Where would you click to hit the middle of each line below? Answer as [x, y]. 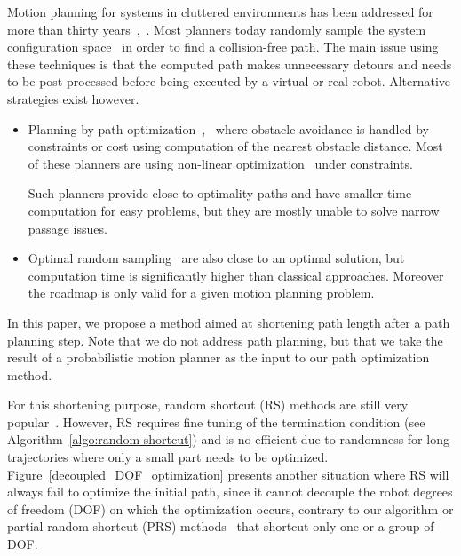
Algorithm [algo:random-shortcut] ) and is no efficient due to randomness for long [228, 439]
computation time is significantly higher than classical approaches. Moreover [236, 275]
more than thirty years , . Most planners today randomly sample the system [217, 29]
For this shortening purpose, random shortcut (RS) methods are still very [208, 405]
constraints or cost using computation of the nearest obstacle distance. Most [235, 146]
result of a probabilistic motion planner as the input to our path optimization [219, 357]
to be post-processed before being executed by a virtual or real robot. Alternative [229, 81]
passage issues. [68, 228]
